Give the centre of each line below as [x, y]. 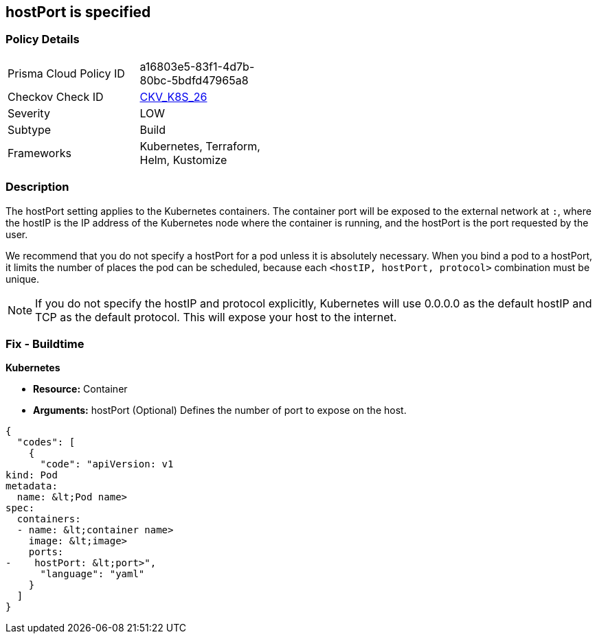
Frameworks [40, 153]
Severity [29, 113]
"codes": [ [46, 442]
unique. [22, 279]
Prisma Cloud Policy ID [66, 73]
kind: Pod [32, 475]
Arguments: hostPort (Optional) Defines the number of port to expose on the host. [220, 410]
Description [37, 187]
